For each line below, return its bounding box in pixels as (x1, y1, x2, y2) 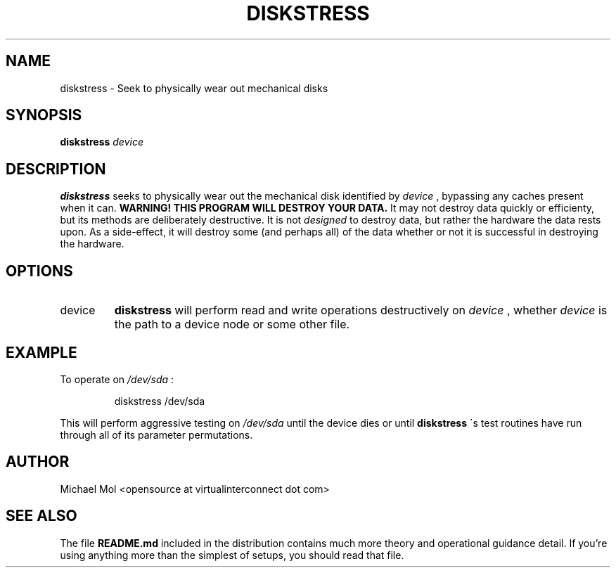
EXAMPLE (6, 343, 77, 361)
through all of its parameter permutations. (60, 428, 253, 441)
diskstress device (60, 136, 143, 148)
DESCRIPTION (6, 160, 106, 178)
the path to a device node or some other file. (114, 317, 350, 332)
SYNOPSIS (6, 106, 82, 124)
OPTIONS (6, 262, 73, 280)
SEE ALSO (6, 507, 77, 525)
